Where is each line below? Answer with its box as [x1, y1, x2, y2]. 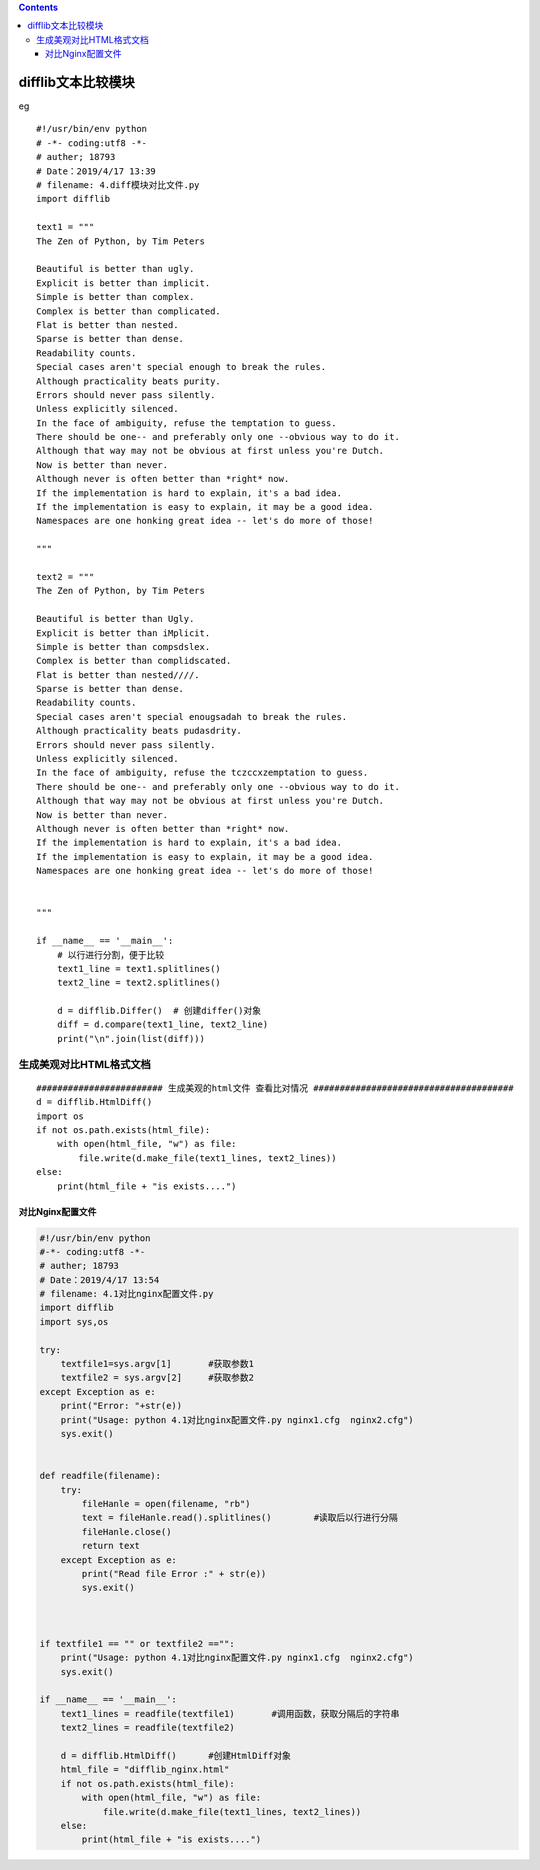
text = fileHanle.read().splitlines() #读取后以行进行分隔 [81, 1512, 399, 1524]
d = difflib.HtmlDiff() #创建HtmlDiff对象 [60, 1750, 292, 1761]
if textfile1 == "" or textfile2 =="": [39, 1638, 235, 1649]
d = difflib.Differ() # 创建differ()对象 [56, 1005, 262, 1017]
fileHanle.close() [81, 1526, 172, 1537]
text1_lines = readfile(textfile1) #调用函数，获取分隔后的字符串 [60, 1708, 400, 1719]
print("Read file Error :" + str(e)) [81, 1568, 267, 1579]
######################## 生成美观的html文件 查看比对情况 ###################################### [36, 1082, 514, 1094]
